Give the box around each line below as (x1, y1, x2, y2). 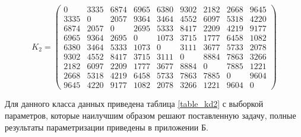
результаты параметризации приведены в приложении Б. (5, 120, 208, 133)
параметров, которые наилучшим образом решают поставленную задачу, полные (5, 109, 296, 121)
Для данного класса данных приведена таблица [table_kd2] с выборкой (5, 97, 264, 110)
